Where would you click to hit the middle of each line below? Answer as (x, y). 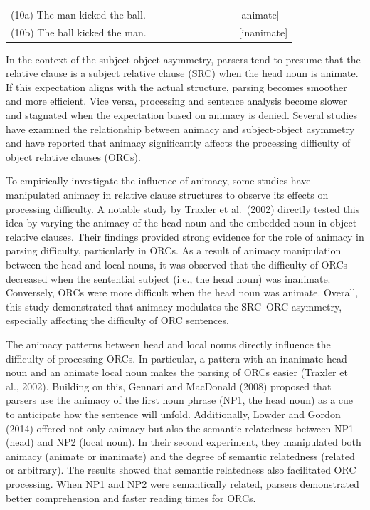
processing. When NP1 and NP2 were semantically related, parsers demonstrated (183, 483)
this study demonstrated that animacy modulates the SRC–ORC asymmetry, (174, 306)
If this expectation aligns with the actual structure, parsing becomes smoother (176, 87)
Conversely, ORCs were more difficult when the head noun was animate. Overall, (182, 292)
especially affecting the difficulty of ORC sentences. (117, 320)
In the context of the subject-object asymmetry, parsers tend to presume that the (183, 59)
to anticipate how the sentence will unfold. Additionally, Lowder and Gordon (173, 413)
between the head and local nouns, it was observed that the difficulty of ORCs (177, 264)
